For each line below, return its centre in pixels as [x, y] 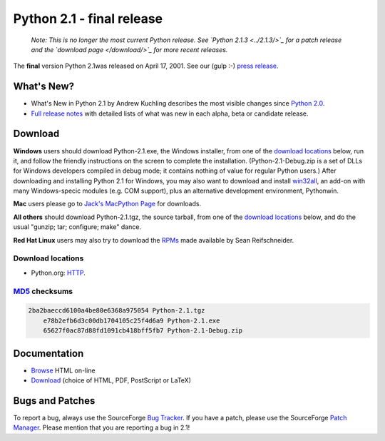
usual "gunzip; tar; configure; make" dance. [77, 227]
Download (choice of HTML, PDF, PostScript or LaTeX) [111, 380]
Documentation [48, 353]
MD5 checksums [43, 291]
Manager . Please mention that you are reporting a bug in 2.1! [102, 427]
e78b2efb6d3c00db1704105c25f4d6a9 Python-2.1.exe [132, 320]
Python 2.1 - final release [88, 19]
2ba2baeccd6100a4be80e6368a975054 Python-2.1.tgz [117, 311]
